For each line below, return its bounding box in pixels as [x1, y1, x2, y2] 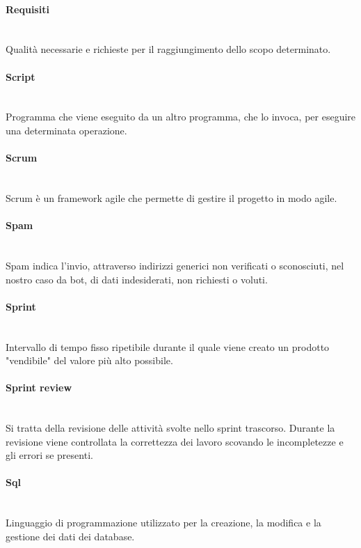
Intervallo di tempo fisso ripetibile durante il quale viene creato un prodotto [6, 339, 330, 354]
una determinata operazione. [6, 123, 127, 137]
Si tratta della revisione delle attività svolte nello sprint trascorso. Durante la [6, 421, 335, 435]
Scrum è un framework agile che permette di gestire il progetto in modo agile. [6, 190, 337, 205]
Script [6, 69, 35, 84]
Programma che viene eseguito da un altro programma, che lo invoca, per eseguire [6, 109, 356, 124]
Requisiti [6, 1, 49, 16]
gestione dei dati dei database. [6, 529, 135, 543]
